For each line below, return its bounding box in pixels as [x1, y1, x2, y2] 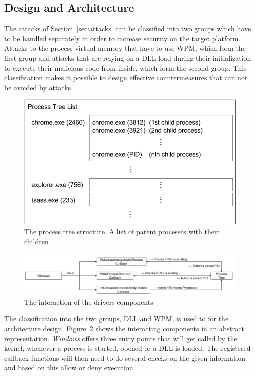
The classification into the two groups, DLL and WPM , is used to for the [4, 313, 229, 324]
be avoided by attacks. [4, 82, 73, 92]
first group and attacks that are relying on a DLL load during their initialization [4, 52, 251, 63]
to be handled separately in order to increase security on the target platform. [4, 33, 241, 43]
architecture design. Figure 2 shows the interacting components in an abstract [4, 323, 244, 333]
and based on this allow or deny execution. [4, 362, 135, 373]
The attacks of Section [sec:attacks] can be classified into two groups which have [4, 23, 251, 34]
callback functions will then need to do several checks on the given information [4, 352, 246, 363]
